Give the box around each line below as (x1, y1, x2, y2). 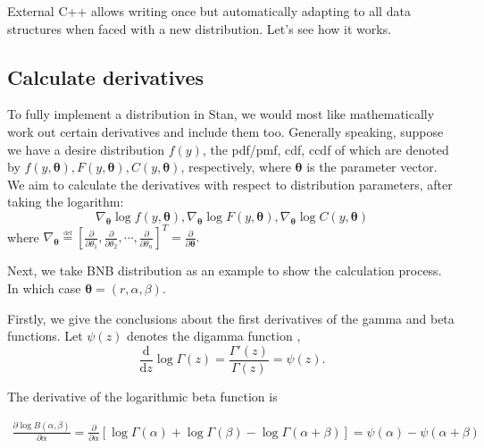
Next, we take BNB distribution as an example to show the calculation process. (7, 261, 442, 280)
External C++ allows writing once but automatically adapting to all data (7, 2, 411, 20)
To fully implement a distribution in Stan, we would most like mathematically (7, 105, 435, 123)
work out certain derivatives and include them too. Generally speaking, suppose (7, 122, 444, 140)
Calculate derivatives (7, 63, 204, 90)
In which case (7, 279, 81, 298)
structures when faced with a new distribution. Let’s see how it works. (7, 19, 392, 38)
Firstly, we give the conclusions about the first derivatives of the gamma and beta (7, 309, 455, 327)
